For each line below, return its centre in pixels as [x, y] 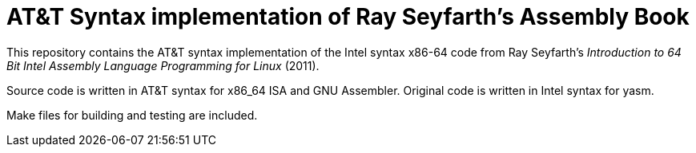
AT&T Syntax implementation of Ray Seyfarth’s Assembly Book [348, 17]
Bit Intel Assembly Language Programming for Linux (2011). [163, 65]
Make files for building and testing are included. [132, 115]
